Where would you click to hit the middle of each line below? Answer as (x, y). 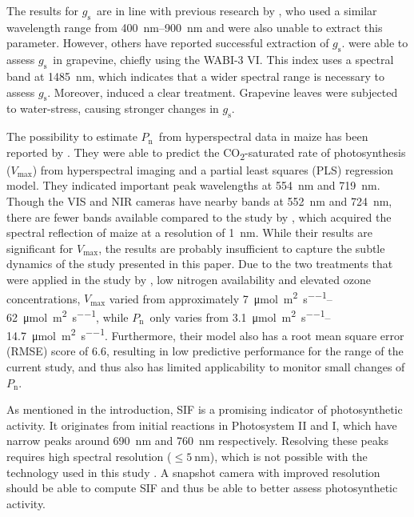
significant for (40, 248)
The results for (43, 10)
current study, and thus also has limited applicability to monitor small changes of (206, 366)
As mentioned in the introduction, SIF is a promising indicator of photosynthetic (205, 409)
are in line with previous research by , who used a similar (237, 10)
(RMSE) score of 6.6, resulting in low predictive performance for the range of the (205, 351)
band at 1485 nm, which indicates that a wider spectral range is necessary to (196, 76)
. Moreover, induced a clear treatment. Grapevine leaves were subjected (223, 92)
